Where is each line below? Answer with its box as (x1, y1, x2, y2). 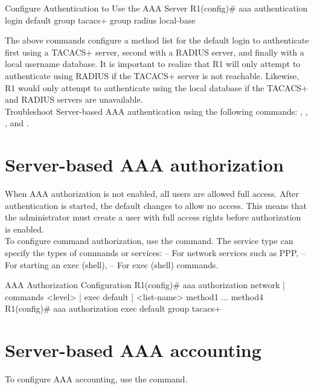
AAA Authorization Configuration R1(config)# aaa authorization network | (5, 278, 285, 291)
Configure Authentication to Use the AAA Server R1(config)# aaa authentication (5, 2, 308, 14)
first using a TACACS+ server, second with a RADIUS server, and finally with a (5, 45, 304, 58)
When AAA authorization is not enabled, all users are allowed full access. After (5, 187, 300, 200)
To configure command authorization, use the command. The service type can (5, 234, 293, 247)
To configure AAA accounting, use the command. (5, 373, 188, 385)
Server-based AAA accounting (5, 338, 261, 362)
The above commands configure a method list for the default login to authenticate (5, 34, 309, 47)
